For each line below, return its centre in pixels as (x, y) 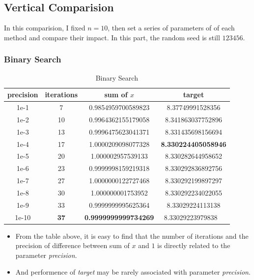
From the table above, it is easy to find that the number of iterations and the (132, 236)
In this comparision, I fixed (45, 28)
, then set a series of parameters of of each (171, 28)
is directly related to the (194, 245)
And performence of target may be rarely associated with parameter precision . (133, 271)
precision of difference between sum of (72, 245)
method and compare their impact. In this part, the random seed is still (112, 37)
